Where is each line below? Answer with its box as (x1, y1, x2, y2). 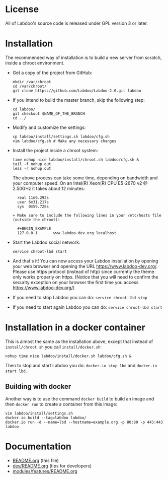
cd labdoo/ (12, 107, 36, 112)
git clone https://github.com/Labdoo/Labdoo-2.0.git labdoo (12, 88, 141, 93)
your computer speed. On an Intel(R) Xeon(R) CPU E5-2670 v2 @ (12, 180, 148, 186)
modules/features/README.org (12, 468, 78, 474)
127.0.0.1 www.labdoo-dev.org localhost (17, 230, 117, 235)
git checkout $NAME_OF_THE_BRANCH (12, 111, 85, 116)
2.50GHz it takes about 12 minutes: (12, 185, 86, 191)
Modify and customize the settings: (12, 124, 86, 130)
